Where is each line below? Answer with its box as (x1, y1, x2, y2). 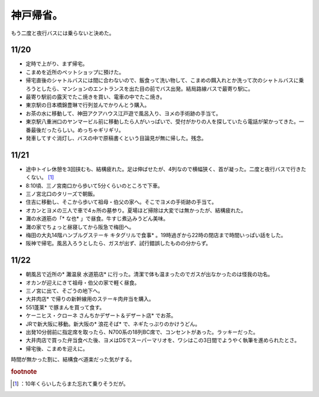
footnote (11, 368, 37, 376)
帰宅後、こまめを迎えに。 (25, 345, 88, 352)
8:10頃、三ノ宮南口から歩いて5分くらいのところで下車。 (25, 182, 164, 189)
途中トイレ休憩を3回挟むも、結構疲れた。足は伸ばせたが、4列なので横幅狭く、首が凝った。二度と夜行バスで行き (25, 165, 301, 172)
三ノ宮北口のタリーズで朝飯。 (25, 191, 99, 198)
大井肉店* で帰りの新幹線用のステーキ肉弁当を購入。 (25, 296, 154, 303)
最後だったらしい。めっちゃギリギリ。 (30, 126, 124, 133)
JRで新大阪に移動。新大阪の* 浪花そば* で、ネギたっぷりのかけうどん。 (25, 320, 201, 327)
